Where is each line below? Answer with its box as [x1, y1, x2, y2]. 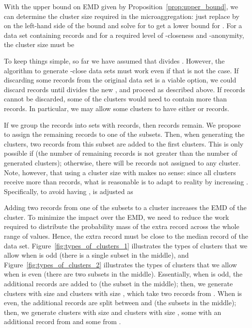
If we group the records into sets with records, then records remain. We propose [4, 119, 241, 130]
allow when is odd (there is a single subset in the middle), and [4, 250, 189, 260]
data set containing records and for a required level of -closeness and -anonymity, [4, 30, 244, 40]
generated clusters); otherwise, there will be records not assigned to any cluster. [4, 157, 241, 167]
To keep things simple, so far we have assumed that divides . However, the [4, 55, 225, 66]
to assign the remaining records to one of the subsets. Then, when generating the [4, 129, 245, 139]
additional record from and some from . [4, 316, 121, 327]
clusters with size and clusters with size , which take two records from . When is [4, 288, 242, 298]
